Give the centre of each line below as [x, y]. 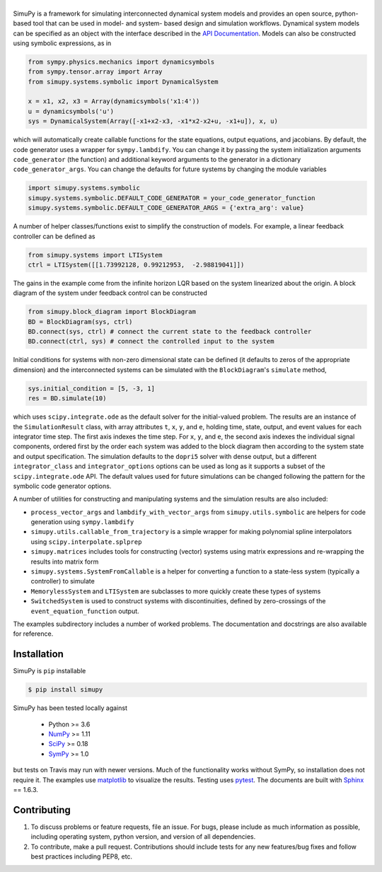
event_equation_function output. [85, 611]
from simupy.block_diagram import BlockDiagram [112, 312]
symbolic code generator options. [62, 486]
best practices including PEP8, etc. [82, 856]
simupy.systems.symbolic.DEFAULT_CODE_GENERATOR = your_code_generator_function [172, 198]
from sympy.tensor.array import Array [95, 72]
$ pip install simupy [65, 690]
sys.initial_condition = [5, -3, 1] [92, 388]
